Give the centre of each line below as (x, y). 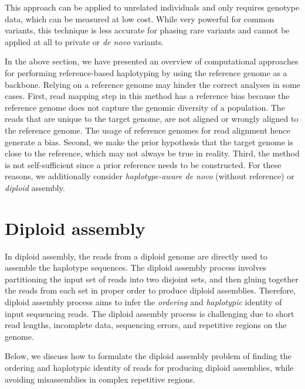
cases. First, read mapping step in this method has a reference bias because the (147, 96)
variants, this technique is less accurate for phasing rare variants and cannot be (147, 30)
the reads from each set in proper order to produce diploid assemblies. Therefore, (150, 290)
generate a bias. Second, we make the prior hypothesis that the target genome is (149, 141)
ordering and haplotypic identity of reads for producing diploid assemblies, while (149, 367)
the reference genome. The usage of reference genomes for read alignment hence (148, 130)
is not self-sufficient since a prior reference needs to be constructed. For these (143, 164)
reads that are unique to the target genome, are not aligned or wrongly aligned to (152, 119)
